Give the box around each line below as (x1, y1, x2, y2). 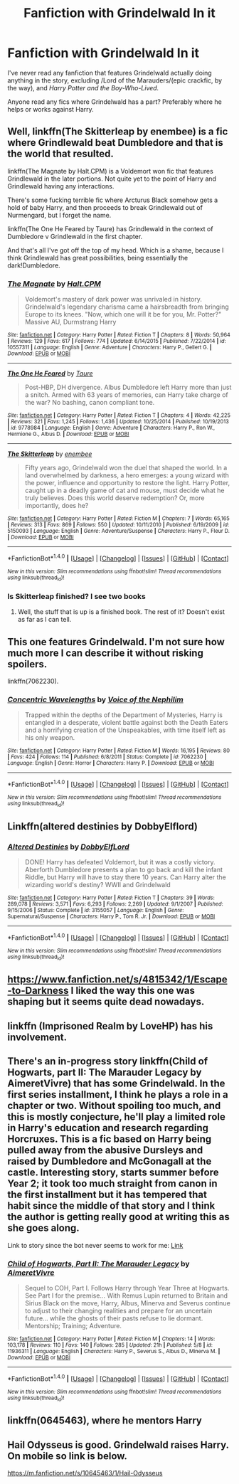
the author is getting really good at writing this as (7, 1211, 230, 1223)
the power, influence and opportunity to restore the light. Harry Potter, (24, 479, 230, 487)
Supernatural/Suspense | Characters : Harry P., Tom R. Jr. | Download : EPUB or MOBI (7, 913, 216, 921)
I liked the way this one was (70, 985, 196, 997)
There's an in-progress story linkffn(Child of (7, 1055, 208, 1068)
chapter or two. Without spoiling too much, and (7, 1100, 221, 1112)
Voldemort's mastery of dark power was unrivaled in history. (24, 295, 203, 304)
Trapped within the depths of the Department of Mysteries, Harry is (24, 711, 223, 719)
